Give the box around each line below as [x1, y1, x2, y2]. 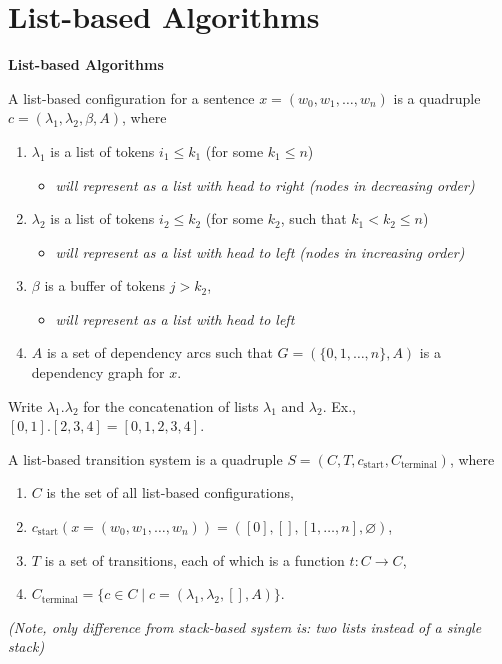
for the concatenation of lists [83, 395, 259, 416]
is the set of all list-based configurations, [46, 482, 294, 503]
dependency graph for [31, 362, 165, 383]
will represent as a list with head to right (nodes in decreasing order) [55, 174, 475, 195]
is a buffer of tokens [44, 275, 166, 296]
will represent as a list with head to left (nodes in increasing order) [55, 241, 465, 262]
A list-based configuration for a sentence [8, 87, 255, 108]
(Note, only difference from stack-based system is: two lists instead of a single [8, 616, 482, 637]
